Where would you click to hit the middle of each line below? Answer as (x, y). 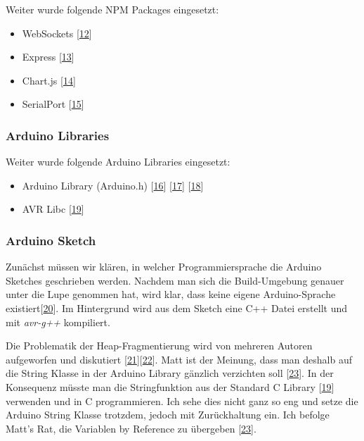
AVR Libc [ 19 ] (53, 209)
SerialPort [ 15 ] (53, 104)
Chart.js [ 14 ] (49, 80)
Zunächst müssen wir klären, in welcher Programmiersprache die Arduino (164, 267)
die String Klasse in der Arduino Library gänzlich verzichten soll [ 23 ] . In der (170, 373)
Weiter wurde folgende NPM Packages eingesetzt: (112, 9)
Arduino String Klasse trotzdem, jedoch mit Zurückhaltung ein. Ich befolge (168, 415)
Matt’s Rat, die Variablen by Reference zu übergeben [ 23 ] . (131, 428)
